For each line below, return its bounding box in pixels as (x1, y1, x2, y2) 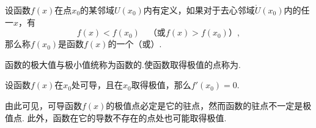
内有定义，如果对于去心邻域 (143, 4, 255, 16)
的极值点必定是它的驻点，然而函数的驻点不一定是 (106, 99, 303, 111)
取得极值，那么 (131, 78, 191, 91)
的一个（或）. (108, 37, 162, 50)
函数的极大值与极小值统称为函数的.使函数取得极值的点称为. (5, 58, 241, 70)
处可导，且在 (72, 78, 123, 91)
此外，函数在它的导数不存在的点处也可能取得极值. (27, 111, 227, 124)
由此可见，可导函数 (5, 99, 82, 111)
